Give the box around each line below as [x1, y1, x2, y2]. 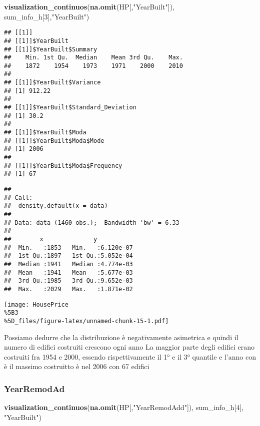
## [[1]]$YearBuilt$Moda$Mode [4, 137, 104, 144]
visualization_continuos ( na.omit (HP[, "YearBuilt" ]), [4, 1, 175, 11]
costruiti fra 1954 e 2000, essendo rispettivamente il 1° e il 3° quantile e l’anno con [4, 351, 256, 362]
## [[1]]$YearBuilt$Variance [4, 79, 101, 86]
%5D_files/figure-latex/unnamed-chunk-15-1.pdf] [4, 317, 169, 325]
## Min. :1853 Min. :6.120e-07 [4, 244, 133, 251]
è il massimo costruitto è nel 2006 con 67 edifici [4, 361, 149, 372]
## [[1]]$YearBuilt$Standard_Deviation [4, 104, 136, 111]
